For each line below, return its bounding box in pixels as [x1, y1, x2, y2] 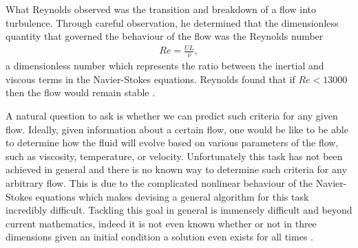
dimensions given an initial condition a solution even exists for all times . [6, 229, 313, 244]
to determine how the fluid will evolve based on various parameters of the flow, [6, 135, 339, 150]
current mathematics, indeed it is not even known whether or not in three [6, 216, 317, 230]
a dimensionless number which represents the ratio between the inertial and [6, 58, 324, 73]
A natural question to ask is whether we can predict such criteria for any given [6, 108, 338, 122]
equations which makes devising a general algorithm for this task [35, 189, 309, 203]
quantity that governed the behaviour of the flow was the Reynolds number [6, 29, 324, 43]
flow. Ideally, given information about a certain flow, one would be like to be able [6, 122, 348, 136]
